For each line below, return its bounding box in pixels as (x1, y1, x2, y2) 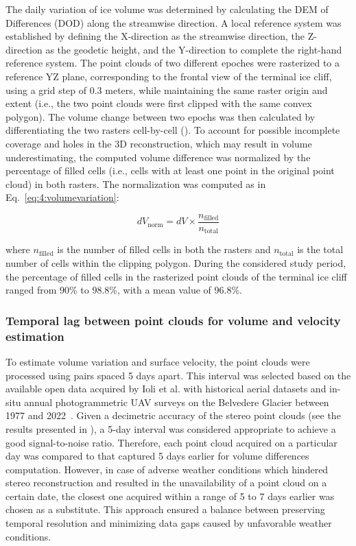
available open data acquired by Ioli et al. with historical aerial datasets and (5, 381, 327, 396)
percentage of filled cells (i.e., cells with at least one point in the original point (5, 163, 335, 178)
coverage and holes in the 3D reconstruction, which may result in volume (5, 136, 312, 150)
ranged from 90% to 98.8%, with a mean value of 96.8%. (5, 283, 243, 297)
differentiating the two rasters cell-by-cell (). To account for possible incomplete (5, 123, 340, 137)
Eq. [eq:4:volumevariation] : (5, 190, 119, 204)
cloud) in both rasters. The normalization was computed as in (5, 176, 266, 191)
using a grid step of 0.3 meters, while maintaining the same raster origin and (5, 82, 328, 97)
